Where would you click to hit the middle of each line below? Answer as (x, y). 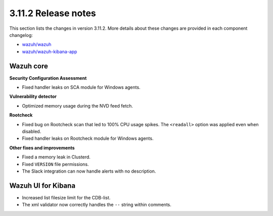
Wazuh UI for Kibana (42, 185)
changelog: (21, 35)
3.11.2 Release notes (53, 13)
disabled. (32, 131)
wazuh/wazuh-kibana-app (50, 51)
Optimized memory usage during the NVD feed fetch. (78, 105)
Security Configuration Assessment (48, 78)
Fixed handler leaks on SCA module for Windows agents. (81, 87)
